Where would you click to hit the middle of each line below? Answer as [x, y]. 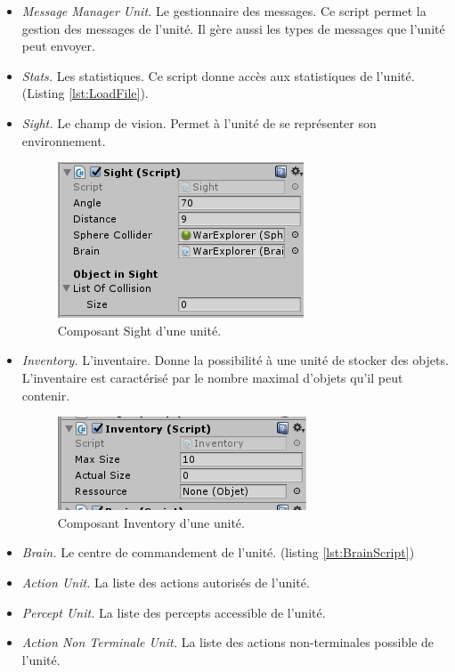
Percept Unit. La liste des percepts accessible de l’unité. [174, 612]
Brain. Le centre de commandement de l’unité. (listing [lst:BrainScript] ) [218, 552]
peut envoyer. [58, 46]
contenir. [46, 395]
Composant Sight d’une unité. [139, 330]
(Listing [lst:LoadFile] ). [85, 93]
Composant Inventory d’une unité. [151, 522]
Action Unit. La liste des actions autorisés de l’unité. [166, 582]
